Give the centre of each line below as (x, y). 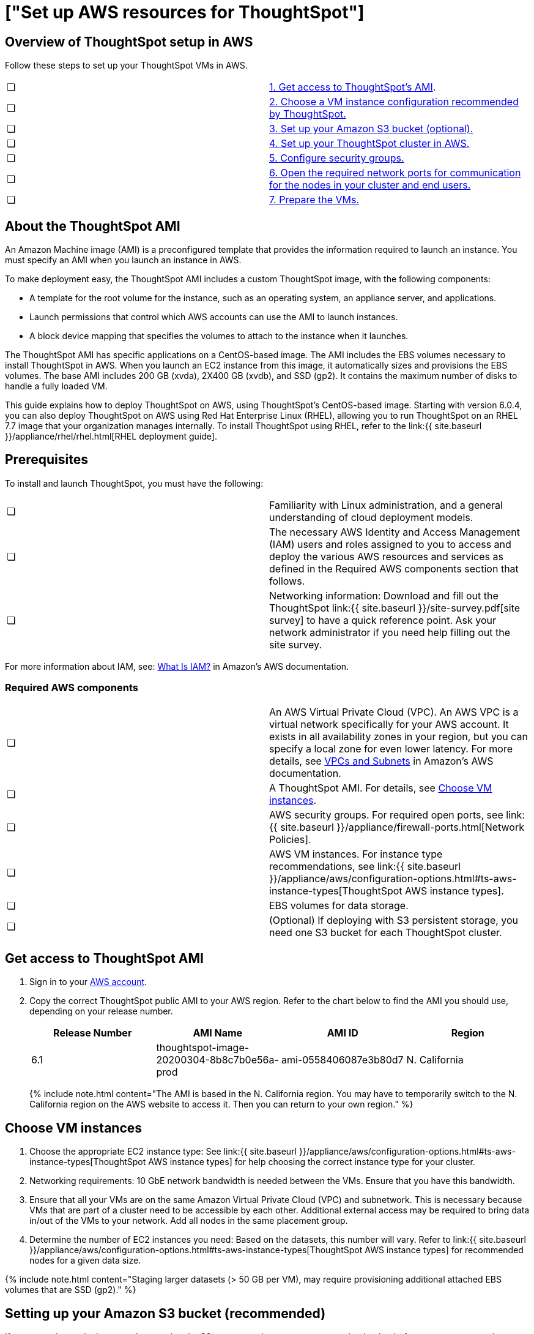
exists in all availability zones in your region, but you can (399, 736)
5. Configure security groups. (337, 158)
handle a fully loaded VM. (56, 386)
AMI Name (218, 1033)
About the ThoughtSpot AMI (93, 226)
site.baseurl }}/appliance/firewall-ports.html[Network (402, 827)
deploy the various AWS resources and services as (386, 556)
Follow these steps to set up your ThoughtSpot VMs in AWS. (126, 66)
